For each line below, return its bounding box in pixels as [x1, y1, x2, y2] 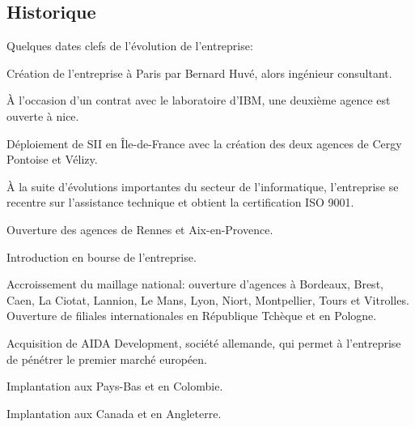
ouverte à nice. [6, 107, 79, 124]
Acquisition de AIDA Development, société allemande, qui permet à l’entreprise [6, 334, 401, 351]
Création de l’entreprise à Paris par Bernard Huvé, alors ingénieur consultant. [6, 64, 392, 81]
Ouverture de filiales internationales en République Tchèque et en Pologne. [6, 307, 377, 324]
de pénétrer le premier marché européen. [6, 350, 207, 367]
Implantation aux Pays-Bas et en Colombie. [6, 378, 223, 395]
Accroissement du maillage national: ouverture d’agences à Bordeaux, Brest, [6, 275, 383, 292]
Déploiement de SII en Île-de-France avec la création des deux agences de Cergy [6, 135, 402, 152]
